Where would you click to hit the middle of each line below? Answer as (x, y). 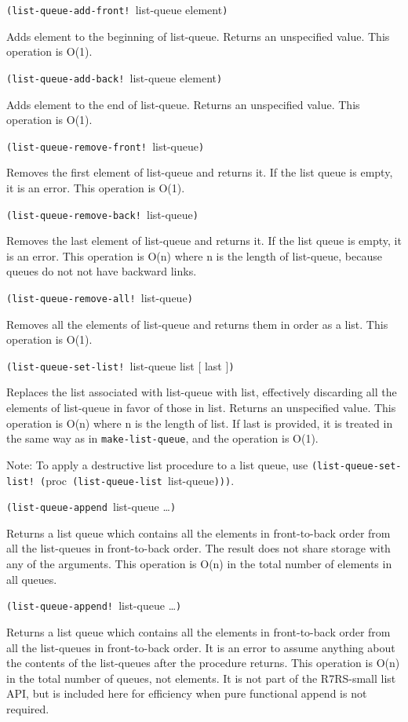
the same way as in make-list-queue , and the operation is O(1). (162, 438)
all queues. (32, 579)
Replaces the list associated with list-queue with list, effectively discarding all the (202, 392)
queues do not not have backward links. (102, 271)
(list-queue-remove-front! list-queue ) (106, 146)
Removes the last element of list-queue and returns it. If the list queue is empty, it (204, 241)
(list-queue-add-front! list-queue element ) (117, 9)
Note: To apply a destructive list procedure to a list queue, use (157, 464)
